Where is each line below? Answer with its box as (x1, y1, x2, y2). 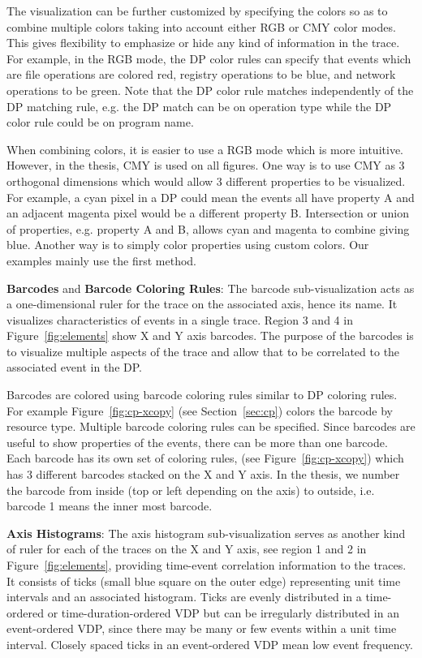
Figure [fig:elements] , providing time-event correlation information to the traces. (6, 557, 407, 573)
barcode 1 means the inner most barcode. (6, 497, 213, 514)
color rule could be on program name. (6, 114, 194, 131)
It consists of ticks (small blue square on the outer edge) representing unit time (6, 572, 401, 589)
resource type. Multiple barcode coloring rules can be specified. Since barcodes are (6, 418, 416, 435)
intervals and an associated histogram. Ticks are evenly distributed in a (6, 588, 362, 605)
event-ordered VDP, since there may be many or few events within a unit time (6, 620, 397, 637)
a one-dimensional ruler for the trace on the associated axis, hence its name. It (6, 295, 398, 312)
